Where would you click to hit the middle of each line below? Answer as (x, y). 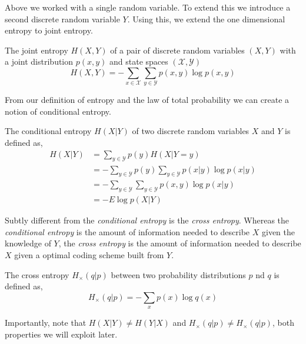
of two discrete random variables (191, 131)
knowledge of (28, 243)
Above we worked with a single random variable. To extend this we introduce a (148, 7)
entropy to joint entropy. (49, 30)
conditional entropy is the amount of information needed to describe (127, 231)
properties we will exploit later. (61, 334)
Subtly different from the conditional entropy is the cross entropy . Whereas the (147, 220)
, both (283, 323)
